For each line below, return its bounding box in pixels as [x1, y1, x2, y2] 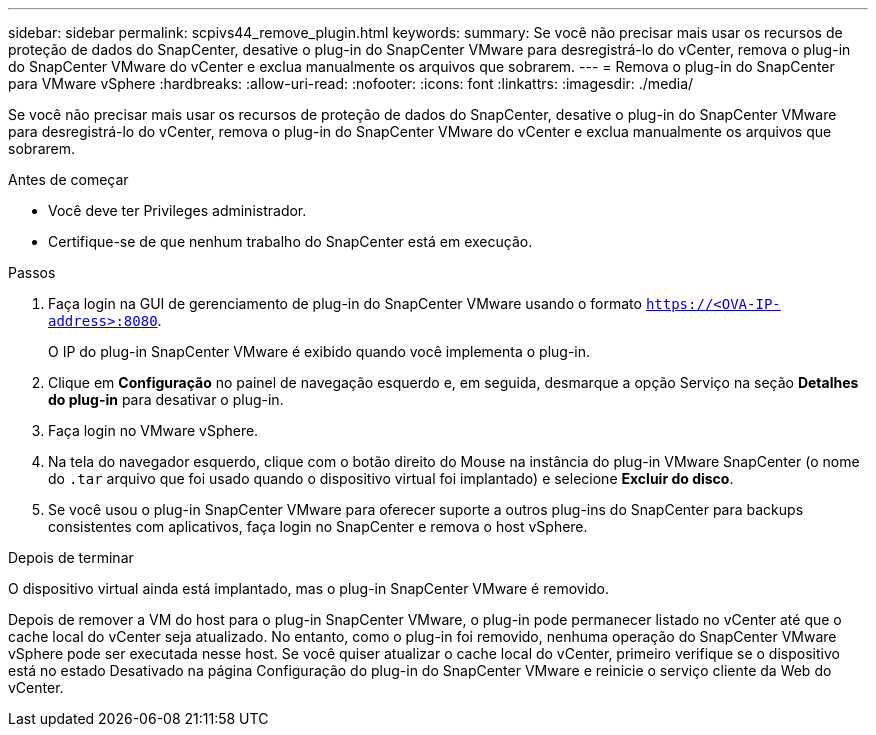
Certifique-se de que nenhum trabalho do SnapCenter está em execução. [48, 233, 533, 250]
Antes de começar [8, 171, 129, 188]
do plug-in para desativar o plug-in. [48, 391, 284, 408]
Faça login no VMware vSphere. [48, 422, 259, 439]
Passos [8, 264, 56, 281]
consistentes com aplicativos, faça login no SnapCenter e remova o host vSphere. [48, 518, 588, 535]
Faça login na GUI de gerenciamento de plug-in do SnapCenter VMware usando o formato [48, 295, 642, 312]
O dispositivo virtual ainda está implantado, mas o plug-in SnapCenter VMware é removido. [8, 580, 610, 597]
